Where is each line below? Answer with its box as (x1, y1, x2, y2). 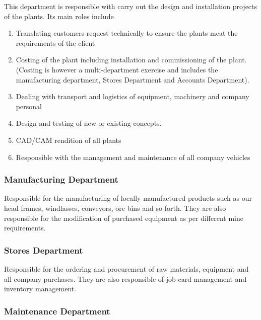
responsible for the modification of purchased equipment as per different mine (4, 212, 243, 223)
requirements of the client (16, 37, 95, 48)
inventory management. (4, 283, 77, 294)
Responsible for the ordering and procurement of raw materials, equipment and (4, 263, 249, 274)
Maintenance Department (4, 304, 110, 317)
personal (16, 101, 42, 111)
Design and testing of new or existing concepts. (16, 118, 162, 128)
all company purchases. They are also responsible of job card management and (4, 273, 247, 284)
